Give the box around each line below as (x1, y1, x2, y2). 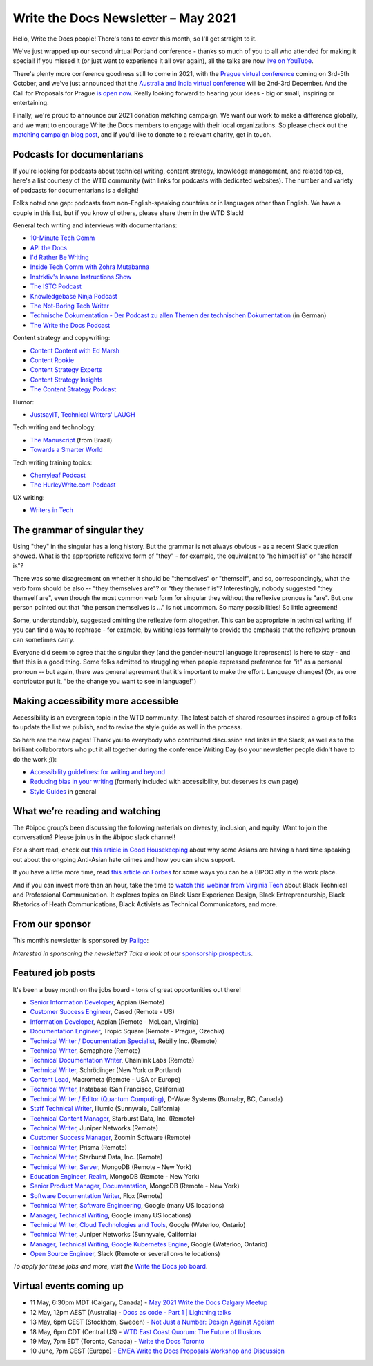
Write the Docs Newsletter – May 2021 (12, 10, 236, 26)
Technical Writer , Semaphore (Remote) (30, 1046, 141, 1054)
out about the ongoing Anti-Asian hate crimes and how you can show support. (12, 855, 236, 863)
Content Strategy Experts (30, 366, 103, 374)
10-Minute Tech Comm (30, 234, 95, 242)
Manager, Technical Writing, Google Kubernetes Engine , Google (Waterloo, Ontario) (30, 1239, 268, 1248)
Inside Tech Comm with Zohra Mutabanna (30, 263, 150, 271)
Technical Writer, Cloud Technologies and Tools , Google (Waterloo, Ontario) (30, 1220, 246, 1228)
